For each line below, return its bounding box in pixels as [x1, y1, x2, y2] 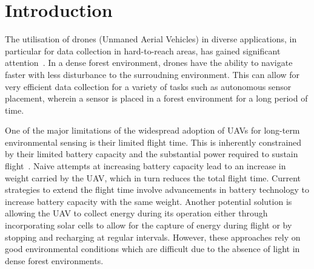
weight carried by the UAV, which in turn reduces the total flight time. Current [5, 171, 301, 184]
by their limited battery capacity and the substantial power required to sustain [5, 147, 298, 160]
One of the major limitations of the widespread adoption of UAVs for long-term [5, 124, 300, 137]
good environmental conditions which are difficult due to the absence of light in [5, 242, 300, 255]
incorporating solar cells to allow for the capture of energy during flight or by [5, 219, 292, 232]
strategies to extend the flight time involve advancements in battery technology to [5, 183, 309, 196]
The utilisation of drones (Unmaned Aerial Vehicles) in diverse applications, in [5, 33, 297, 45]
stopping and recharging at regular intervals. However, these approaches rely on [5, 230, 301, 243]
